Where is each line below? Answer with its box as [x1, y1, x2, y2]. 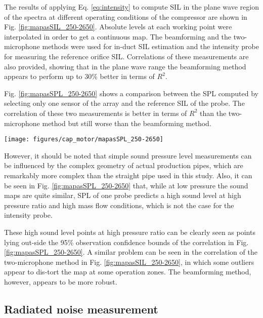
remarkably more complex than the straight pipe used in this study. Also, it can [4, 170, 252, 180]
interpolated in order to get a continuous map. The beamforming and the [4, 31, 232, 42]
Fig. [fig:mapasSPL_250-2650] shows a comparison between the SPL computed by [4, 88, 258, 98]
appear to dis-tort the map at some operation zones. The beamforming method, [4, 266, 251, 277]
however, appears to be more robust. [4, 276, 117, 287]
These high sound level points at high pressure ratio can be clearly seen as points [4, 226, 255, 237]
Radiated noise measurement [4, 301, 158, 316]
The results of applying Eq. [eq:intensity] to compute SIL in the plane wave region [4, 2, 259, 12]
